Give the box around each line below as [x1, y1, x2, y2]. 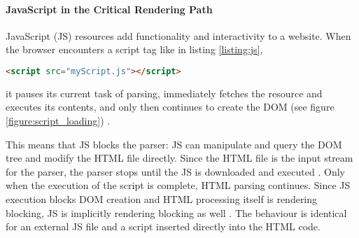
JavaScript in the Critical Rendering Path [6, 1, 213, 16]
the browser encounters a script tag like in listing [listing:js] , [6, 42, 263, 57]
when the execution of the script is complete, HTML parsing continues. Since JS [6, 178, 351, 192]
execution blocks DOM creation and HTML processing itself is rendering [6, 192, 318, 206]
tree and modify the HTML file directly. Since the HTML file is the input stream [6, 150, 353, 165]
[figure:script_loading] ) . [6, 113, 111, 128]
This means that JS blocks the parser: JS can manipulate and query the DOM [6, 136, 342, 151]
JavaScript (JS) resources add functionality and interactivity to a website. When [6, 28, 351, 43]
